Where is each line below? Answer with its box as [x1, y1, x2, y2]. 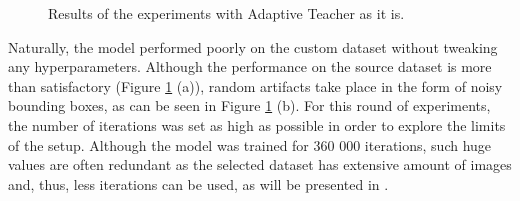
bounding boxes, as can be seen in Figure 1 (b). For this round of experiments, [8, 95, 491, 116]
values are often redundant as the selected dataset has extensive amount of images [8, 154, 512, 175]
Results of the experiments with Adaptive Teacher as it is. [48, 3, 405, 23]
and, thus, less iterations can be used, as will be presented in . [8, 173, 389, 194]
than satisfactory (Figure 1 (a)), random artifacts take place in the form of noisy [8, 75, 503, 96]
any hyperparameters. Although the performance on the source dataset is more [8, 56, 492, 77]
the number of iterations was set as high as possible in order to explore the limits [8, 114, 506, 135]
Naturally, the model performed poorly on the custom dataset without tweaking [8, 36, 498, 57]
